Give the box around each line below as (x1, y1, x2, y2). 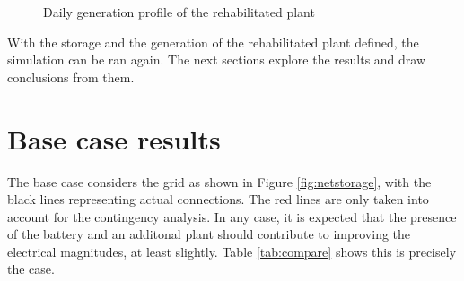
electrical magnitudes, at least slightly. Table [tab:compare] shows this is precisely (7, 242, 457, 260)
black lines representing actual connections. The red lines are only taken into (7, 190, 429, 209)
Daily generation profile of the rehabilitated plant (43, 3, 315, 21)
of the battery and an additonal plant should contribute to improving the (7, 225, 411, 243)
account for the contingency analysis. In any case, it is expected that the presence (7, 207, 457, 226)
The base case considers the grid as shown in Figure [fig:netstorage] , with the (7, 172, 432, 191)
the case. (7, 260, 55, 278)
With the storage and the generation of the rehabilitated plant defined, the (7, 32, 419, 51)
